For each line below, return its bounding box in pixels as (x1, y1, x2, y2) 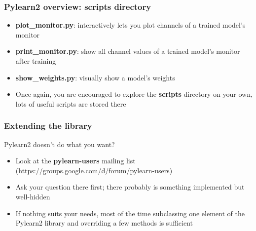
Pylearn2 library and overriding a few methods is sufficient (15, 218, 193, 228)
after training (15, 56, 56, 66)
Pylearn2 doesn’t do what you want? (4, 139, 115, 149)
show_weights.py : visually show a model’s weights (15, 72, 175, 82)
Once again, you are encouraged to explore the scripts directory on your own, (15, 89, 253, 99)
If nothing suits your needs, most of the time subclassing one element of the (15, 208, 245, 218)
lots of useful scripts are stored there (15, 98, 126, 109)
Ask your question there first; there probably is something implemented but (15, 182, 245, 192)
